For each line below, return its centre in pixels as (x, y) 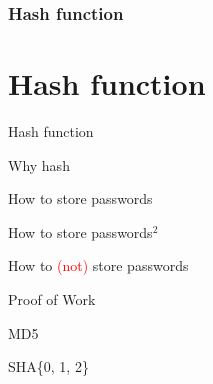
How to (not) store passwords (98, 265)
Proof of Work (52, 298)
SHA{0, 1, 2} (48, 366)
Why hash (39, 164)
